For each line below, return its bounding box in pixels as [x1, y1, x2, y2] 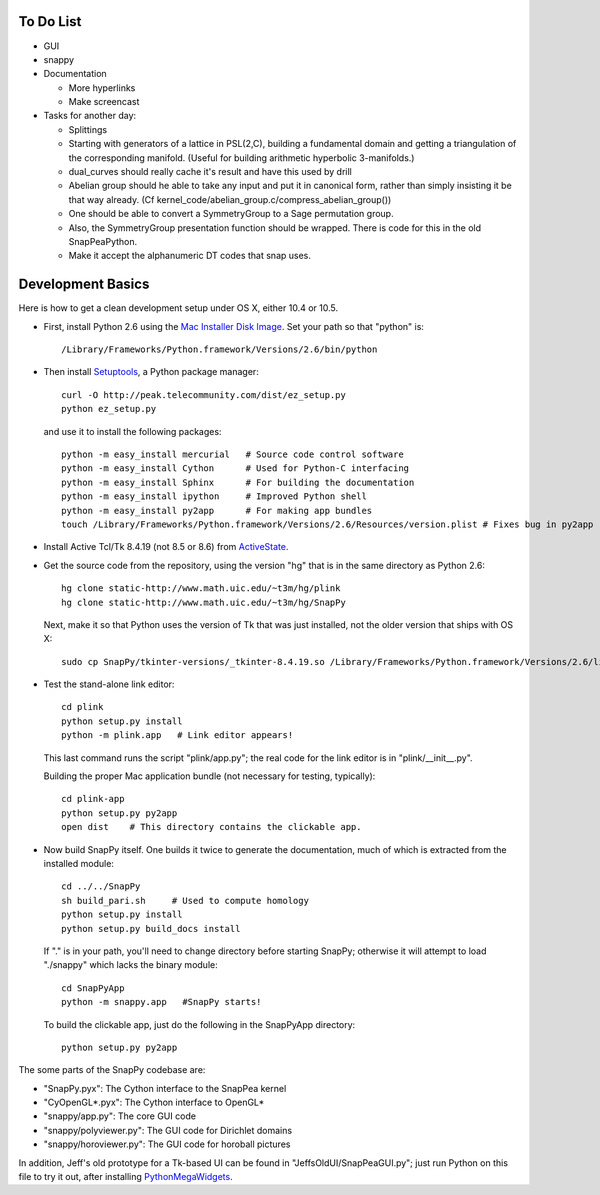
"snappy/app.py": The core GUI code [43, 1110, 197, 1122]
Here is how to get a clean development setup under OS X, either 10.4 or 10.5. [18, 302, 339, 314]
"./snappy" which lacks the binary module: [43, 959, 219, 971]
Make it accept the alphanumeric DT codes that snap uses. [68, 250, 312, 262]
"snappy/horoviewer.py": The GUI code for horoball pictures [43, 1138, 291, 1150]
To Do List [18, 13, 82, 30]
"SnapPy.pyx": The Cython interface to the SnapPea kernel [43, 1082, 287, 1094]
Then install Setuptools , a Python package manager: [43, 366, 259, 378]
